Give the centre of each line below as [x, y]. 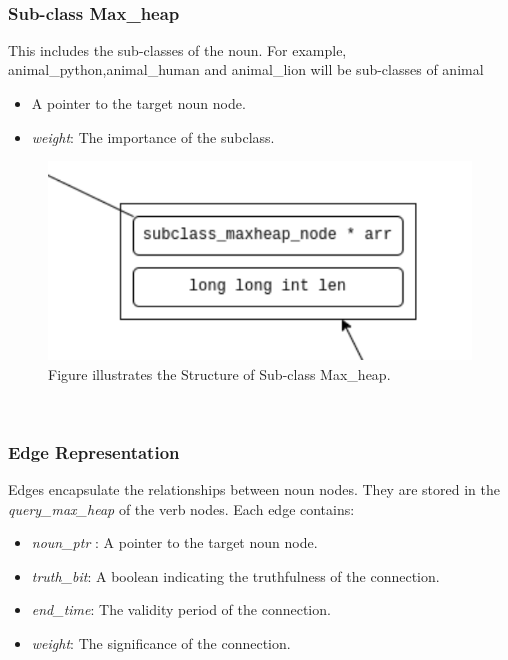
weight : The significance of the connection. [161, 642]
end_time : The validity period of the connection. [181, 609]
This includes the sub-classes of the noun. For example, [177, 49]
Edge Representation [94, 451]
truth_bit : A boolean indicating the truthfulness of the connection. [235, 575]
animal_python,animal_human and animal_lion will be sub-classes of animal [246, 69]
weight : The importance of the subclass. [153, 136]
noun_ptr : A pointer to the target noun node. [174, 542]
